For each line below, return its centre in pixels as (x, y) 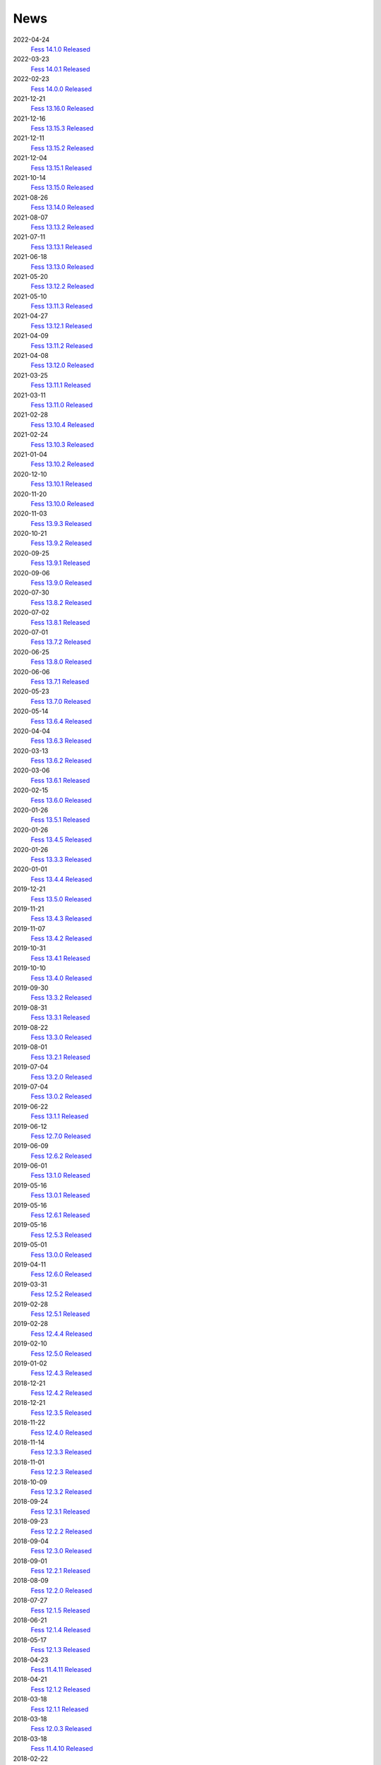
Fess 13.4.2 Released (61, 938)
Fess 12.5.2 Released (61, 1294)
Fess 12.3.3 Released (61, 1452)
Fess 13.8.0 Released (61, 662)
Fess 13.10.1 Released (61, 484)
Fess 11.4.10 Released (62, 1749)
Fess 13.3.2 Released (61, 998)
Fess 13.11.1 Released (61, 385)
